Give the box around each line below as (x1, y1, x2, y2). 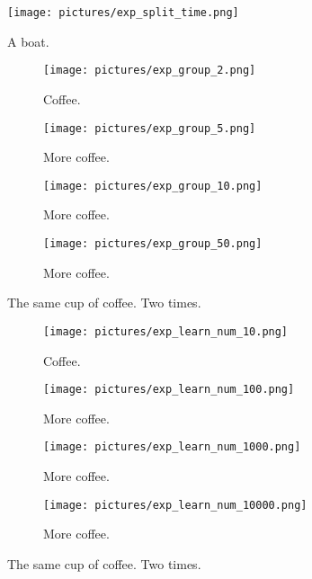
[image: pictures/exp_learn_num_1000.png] (43, 441, 301, 454)
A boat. (7, 31, 49, 50)
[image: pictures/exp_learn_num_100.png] (43, 383, 295, 396)
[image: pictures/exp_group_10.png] (43, 179, 263, 192)
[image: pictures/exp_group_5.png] (43, 121, 256, 135)
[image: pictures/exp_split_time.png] (7, 6, 239, 19)
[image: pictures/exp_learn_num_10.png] (43, 325, 289, 338)
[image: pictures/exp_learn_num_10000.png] (43, 498, 308, 512)
